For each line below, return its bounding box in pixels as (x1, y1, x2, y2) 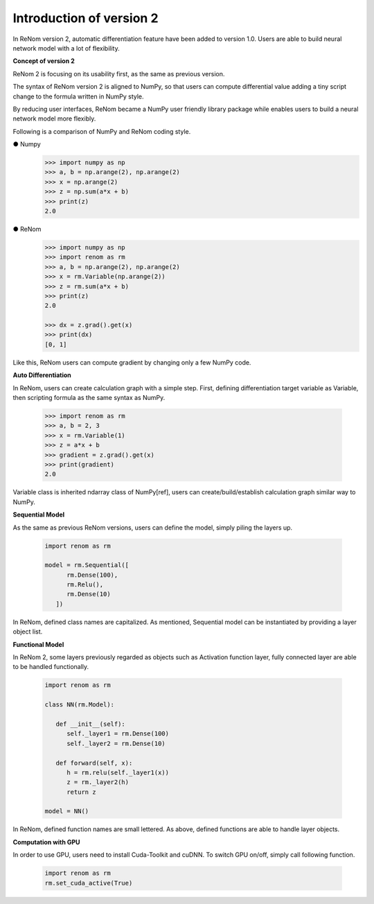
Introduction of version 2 (12, 10, 159, 26)
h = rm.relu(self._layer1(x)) (66, 768, 170, 776)
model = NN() (44, 808, 89, 815)
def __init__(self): (55, 720, 126, 728)
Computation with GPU (12, 837, 80, 846)
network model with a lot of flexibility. (12, 44, 121, 52)
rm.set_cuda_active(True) (44, 879, 133, 887)
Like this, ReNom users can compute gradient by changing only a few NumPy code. (12, 358, 251, 367)
